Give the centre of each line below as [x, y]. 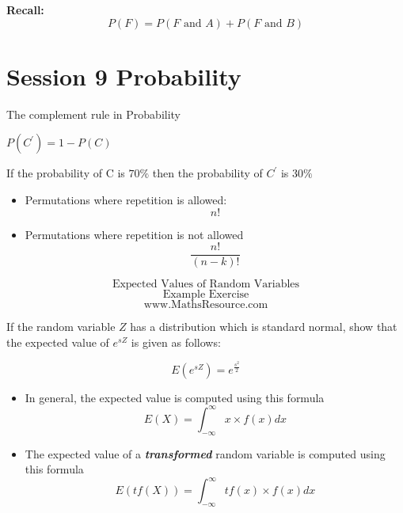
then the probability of [207, 173]
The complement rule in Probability [94, 114]
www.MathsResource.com [206, 305]
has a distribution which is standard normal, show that [264, 327]
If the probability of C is [66, 173]
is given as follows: [176, 342]
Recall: [25, 9]
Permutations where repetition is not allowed [134, 234]
